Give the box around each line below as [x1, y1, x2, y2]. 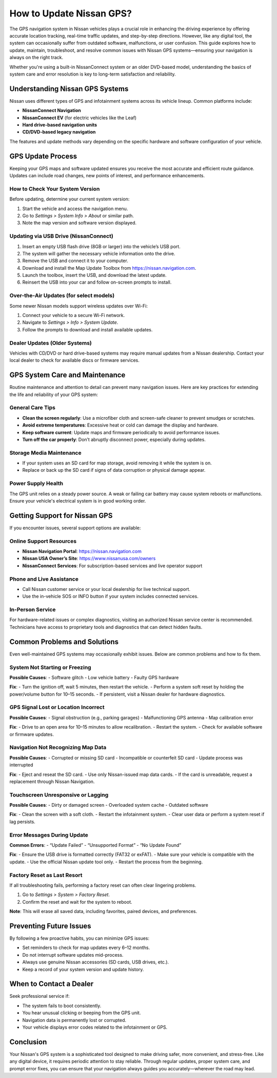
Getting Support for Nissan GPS [9, 511, 113, 520]
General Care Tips [9, 404, 56, 411]
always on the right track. [9, 54, 64, 61]
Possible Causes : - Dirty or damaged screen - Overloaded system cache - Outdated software [9, 802, 209, 808]
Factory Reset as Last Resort [9, 871, 83, 879]
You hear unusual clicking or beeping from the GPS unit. [22, 1010, 141, 1016]
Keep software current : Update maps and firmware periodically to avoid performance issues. [22, 429, 221, 435]
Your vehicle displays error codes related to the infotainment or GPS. [22, 1024, 168, 1030]
